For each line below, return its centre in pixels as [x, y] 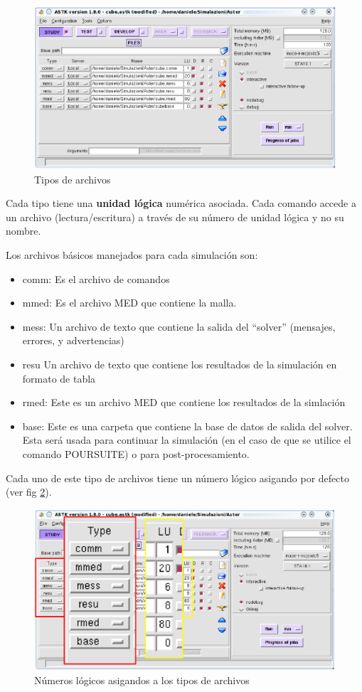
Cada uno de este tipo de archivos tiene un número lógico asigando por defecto [177, 478]
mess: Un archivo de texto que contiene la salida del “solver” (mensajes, [179, 326]
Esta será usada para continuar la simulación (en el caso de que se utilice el [187, 440]
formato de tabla [59, 378]
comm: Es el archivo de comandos [96, 278]
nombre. [23, 231]
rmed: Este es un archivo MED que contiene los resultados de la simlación [184, 402]
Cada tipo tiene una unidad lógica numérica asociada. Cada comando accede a [181, 203]
